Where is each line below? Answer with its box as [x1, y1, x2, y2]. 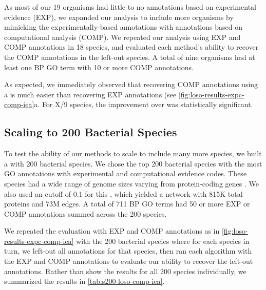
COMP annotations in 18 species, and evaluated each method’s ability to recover [4, 42, 259, 52]
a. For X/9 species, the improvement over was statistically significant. [34, 99, 253, 110]
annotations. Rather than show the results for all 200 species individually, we [4, 265, 246, 276]
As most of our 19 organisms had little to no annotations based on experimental [4, 2, 256, 12]
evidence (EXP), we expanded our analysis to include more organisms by [4, 11, 234, 22]
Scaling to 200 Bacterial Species [4, 124, 177, 140]
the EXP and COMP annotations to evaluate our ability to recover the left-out [4, 256, 253, 266]
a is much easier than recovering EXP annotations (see [4, 89, 177, 99]
